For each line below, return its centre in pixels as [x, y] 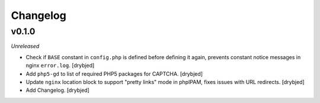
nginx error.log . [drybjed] [60, 66]
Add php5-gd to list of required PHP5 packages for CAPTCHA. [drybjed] [114, 73]
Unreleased [25, 46]
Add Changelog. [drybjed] [58, 90]
